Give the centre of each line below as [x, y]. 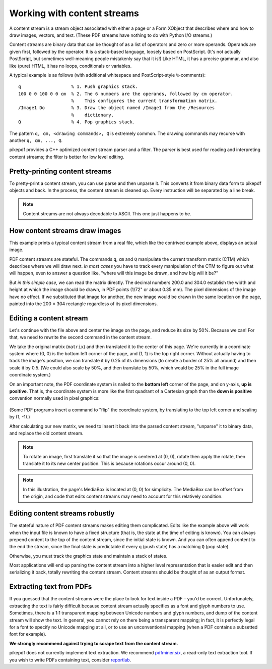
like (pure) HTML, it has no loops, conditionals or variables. [71, 66]
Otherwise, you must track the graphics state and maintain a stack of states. [88, 556]
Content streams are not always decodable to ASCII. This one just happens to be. [107, 213]
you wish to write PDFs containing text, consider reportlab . [70, 660]
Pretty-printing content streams [60, 171]
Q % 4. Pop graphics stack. [77, 122]
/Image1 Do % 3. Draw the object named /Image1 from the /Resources [117, 108]
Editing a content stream [49, 318]
